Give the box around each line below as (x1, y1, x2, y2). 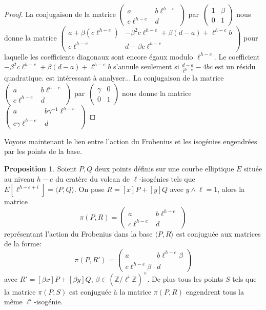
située (244, 163, 262, 173)
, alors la (217, 184, 245, 195)
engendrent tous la (186, 286, 244, 297)
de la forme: (4, 238, 42, 249)
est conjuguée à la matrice (69, 286, 152, 297)
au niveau (4, 173, 35, 184)
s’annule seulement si (113, 61, 179, 72)
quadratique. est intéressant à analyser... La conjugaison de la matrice (4, 72, 224, 83)
